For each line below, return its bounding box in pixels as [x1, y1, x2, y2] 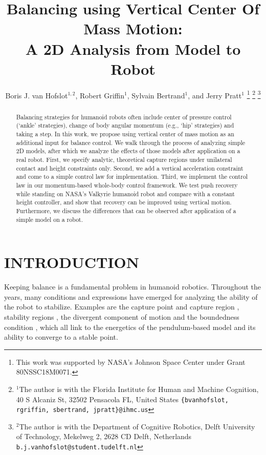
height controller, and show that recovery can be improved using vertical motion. [16, 198, 232, 206]
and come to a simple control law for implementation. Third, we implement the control [16, 172, 248, 181]
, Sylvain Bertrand [127, 90, 185, 100]
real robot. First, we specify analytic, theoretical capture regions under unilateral [16, 155, 232, 164]
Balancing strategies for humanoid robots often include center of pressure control [16, 112, 232, 121]
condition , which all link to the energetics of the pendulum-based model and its [4, 321, 256, 332]
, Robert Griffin [75, 90, 125, 100]
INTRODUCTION [4, 252, 140, 273]
